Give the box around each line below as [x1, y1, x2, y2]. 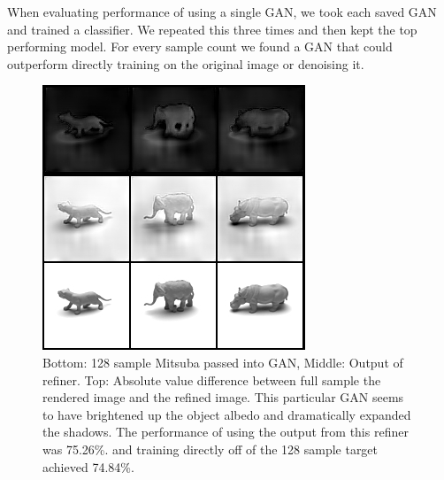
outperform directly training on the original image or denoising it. [7, 54, 364, 73]
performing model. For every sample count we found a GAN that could [7, 37, 393, 56]
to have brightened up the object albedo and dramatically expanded [42, 405, 411, 423]
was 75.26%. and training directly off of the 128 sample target [42, 439, 379, 458]
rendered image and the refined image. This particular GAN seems [42, 388, 404, 406]
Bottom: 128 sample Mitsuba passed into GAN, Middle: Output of [42, 352, 403, 371]
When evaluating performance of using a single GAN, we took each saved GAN [7, 3, 437, 20]
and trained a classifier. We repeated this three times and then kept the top [7, 19, 417, 38]
